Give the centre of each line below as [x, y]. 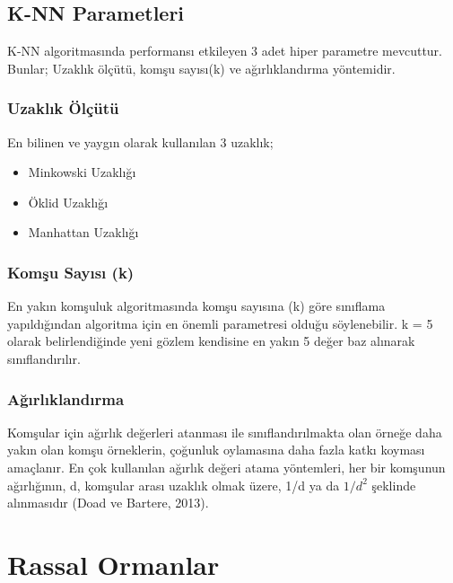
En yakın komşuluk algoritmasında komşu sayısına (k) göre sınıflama [196, 306]
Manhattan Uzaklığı [83, 232]
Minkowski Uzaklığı [82, 172]
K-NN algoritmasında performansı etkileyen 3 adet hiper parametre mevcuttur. [225, 51]
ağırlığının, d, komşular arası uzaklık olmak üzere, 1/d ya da [174, 485]
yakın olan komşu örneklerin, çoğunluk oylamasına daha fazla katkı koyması [216, 450]
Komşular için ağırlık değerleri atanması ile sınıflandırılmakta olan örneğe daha [225, 432]
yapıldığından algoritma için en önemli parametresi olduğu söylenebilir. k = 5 [220, 323]
